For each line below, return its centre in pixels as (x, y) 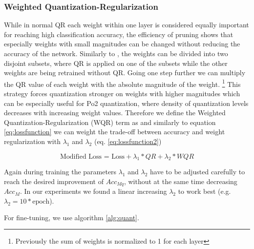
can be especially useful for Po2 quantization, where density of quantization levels (126, 103)
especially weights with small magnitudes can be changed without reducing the (122, 44)
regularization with (32, 141)
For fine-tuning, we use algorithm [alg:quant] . (72, 217)
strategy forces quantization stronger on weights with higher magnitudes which (122, 93)
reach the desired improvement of (54, 181)
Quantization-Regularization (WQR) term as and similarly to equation (110, 122)
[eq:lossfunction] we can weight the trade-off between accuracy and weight (115, 132)
